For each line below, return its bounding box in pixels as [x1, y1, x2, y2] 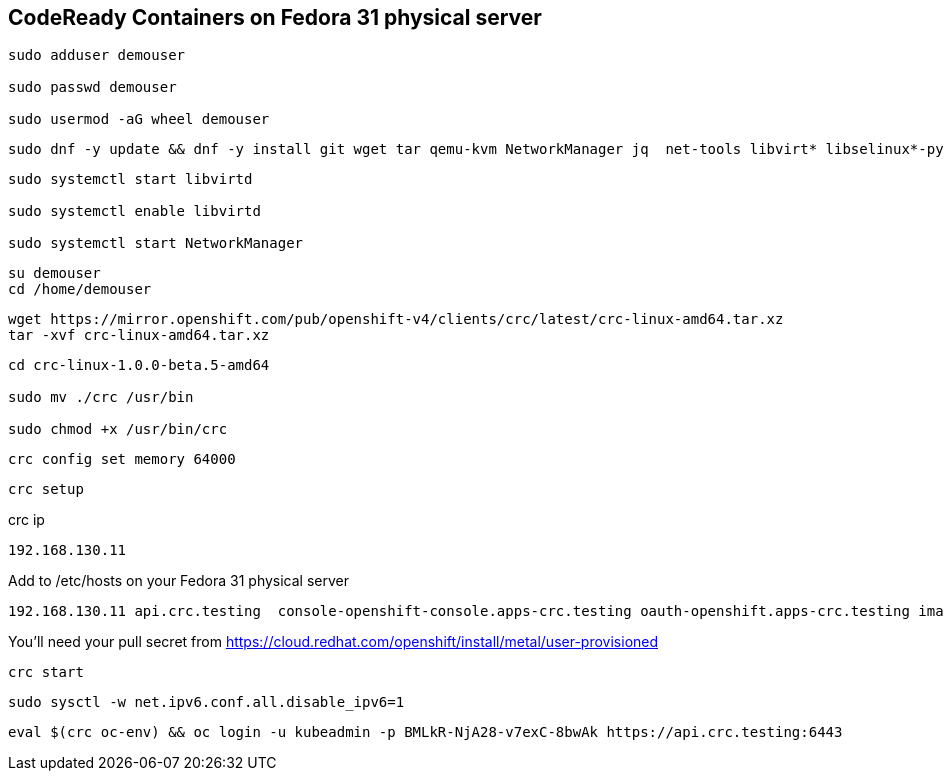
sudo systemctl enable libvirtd [8, 203, 261, 220]
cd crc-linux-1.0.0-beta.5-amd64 [8, 357, 270, 374]
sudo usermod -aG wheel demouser [8, 111, 270, 128]
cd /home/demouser [8, 281, 152, 298]
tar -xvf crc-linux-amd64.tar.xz [8, 327, 270, 344]
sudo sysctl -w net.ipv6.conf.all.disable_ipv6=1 [8, 694, 405, 711]
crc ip [8, 511, 45, 529]
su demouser [8, 265, 101, 282]
